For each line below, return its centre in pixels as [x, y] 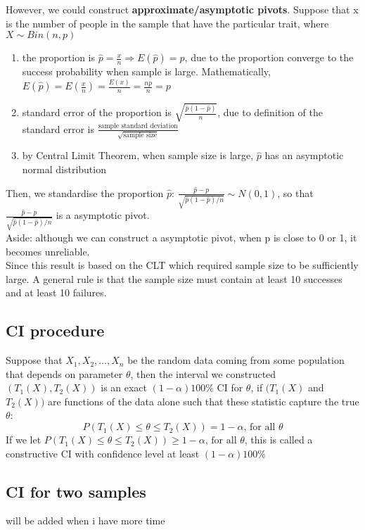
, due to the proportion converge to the [269, 57]
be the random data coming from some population [236, 360]
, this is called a [278, 440]
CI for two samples [76, 491]
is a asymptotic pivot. [103, 215]
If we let [24, 440]
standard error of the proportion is [97, 112]
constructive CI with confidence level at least [103, 453]
